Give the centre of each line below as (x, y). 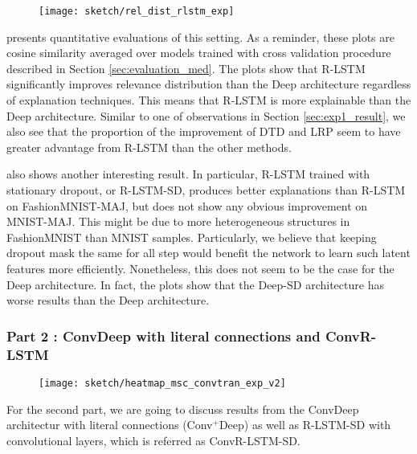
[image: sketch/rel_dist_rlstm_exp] (137, 11)
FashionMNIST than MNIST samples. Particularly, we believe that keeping (192, 237)
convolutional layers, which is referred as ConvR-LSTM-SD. (153, 440)
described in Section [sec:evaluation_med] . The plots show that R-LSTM (186, 68)
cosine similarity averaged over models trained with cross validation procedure (199, 53)
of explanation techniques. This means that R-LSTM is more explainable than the (209, 100)
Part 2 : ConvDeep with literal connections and (164, 335)
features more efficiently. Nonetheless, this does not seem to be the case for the (200, 268)
